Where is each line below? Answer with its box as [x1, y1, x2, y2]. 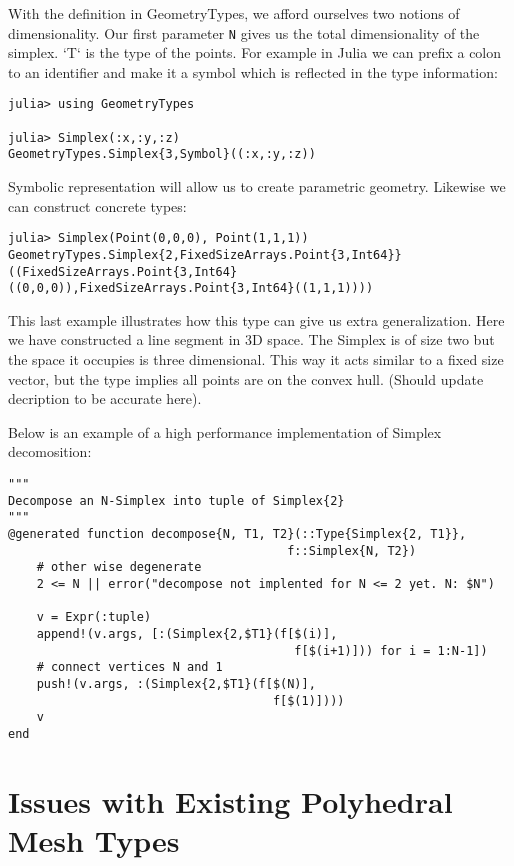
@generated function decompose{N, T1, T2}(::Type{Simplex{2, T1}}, [8, 527, 467, 541]
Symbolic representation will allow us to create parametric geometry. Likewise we [8, 176, 506, 197]
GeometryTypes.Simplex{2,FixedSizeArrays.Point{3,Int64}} [8, 247, 402, 262]
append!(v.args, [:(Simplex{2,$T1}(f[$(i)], [36, 626, 338, 641]
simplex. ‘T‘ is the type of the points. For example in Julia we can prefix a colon [8, 42, 502, 63]
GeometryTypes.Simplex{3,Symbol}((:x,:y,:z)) [8, 147, 316, 162]
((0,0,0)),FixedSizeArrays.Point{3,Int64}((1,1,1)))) [8, 281, 374, 296]
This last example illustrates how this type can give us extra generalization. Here [8, 309, 505, 330]
